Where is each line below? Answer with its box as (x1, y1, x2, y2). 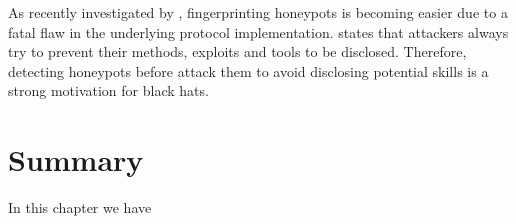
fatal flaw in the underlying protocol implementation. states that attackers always (8, 21, 509, 42)
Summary (8, 139, 144, 180)
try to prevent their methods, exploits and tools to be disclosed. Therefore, (8, 41, 467, 62)
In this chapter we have (8, 197, 152, 218)
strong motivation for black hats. (8, 80, 209, 101)
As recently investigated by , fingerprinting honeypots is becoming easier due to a (8, 2, 508, 22)
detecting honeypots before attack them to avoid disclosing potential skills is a (8, 60, 489, 81)
